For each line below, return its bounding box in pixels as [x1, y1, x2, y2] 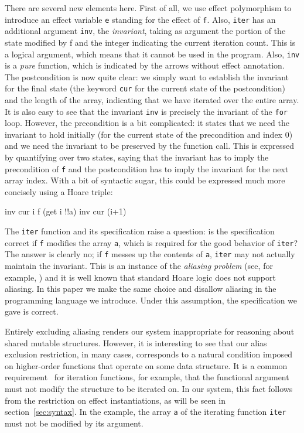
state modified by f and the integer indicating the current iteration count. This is [5, 36, 296, 48]
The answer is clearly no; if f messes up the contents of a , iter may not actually [5, 248, 295, 260]
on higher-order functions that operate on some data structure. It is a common [5, 359, 288, 371]
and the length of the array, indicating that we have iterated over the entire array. [5, 94, 299, 105]
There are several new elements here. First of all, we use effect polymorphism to [5, 2, 292, 13]
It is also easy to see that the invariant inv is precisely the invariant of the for [5, 105, 288, 117]
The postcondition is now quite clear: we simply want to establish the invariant [5, 70, 289, 83]
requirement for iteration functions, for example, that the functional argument [5, 371, 289, 383]
